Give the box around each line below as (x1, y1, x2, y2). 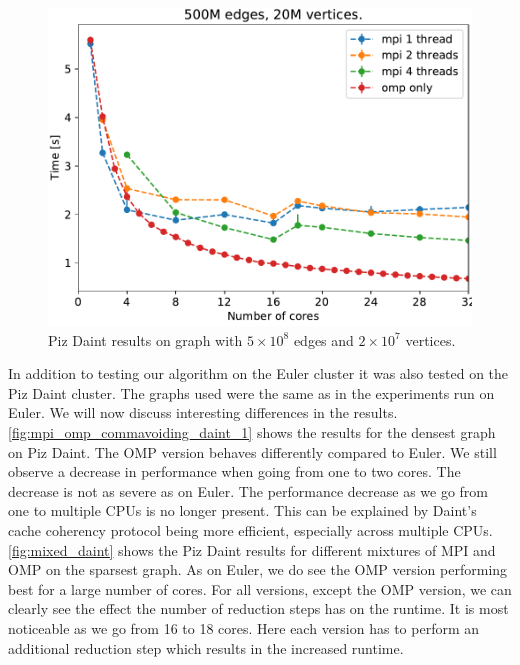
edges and (293, 329, 354, 350)
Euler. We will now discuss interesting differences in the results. (8, 402, 398, 423)
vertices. (405, 329, 456, 350)
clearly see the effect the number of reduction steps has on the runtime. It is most (8, 598, 509, 619)
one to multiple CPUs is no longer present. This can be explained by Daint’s (8, 500, 477, 521)
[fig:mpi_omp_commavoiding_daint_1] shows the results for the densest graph (8, 421, 496, 442)
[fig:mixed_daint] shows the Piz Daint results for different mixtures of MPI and (8, 539, 496, 560)
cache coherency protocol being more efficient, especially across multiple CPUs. (8, 519, 493, 540)
